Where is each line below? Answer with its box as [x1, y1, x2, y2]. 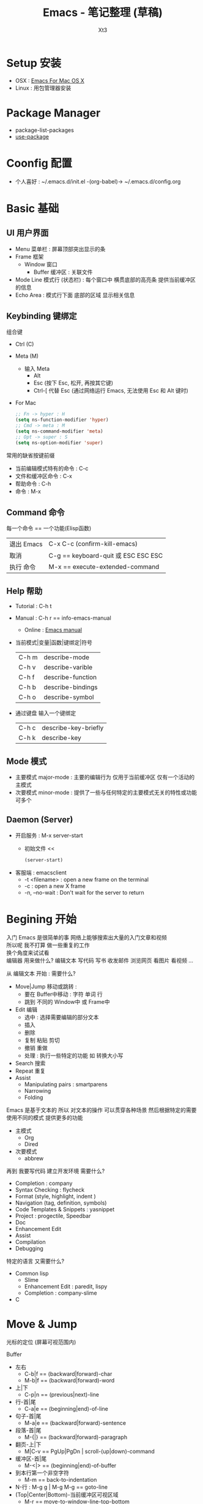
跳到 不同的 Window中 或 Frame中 [24, 998, 110, 1005]
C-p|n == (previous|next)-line [24, 1390, 100, 1398]
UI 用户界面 [6, 228, 49, 238]
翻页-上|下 [15, 1440, 42, 1448]
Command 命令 [6, 507, 65, 518]
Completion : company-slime [24, 1289, 97, 1297]
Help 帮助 [6, 585, 43, 596]
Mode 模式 [6, 756, 47, 766]
